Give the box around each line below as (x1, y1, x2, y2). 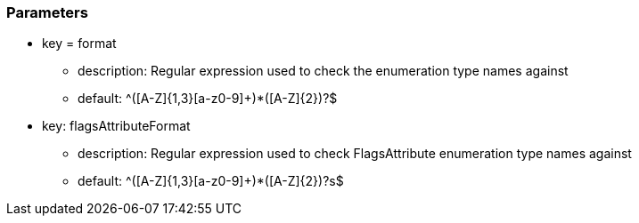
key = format (42, 36, 117, 52)
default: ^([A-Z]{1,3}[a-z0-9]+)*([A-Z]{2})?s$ (78, 173, 344, 189)
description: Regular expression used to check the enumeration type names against (78, 63, 569, 79)
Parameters (6, 4, 88, 21)
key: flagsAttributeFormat (42, 118, 191, 134)
